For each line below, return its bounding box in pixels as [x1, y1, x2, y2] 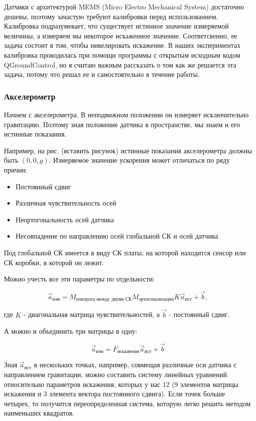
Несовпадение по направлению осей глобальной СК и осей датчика [15, 231, 218, 241]
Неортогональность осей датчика [15, 214, 114, 224]
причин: [4, 164, 28, 175]
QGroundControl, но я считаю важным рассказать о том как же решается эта [4, 59, 236, 70]
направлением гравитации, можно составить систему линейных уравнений [4, 369, 227, 380]
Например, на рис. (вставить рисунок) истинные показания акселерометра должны [4, 145, 252, 155]
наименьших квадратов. [4, 408, 74, 418]
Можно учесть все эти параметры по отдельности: [4, 274, 155, 284]
